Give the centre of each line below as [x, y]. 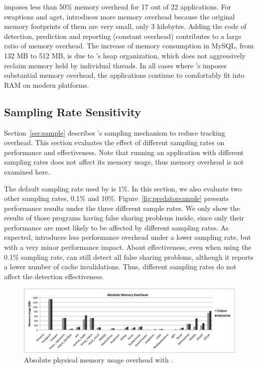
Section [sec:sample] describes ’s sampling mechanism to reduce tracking [115, 132]
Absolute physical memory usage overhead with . [99, 360]
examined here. [27, 171]
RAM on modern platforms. [47, 85]
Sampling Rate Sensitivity [73, 111]
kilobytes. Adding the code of [202, 26]
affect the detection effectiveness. [54, 276]
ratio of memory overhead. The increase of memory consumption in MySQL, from [129, 46]
